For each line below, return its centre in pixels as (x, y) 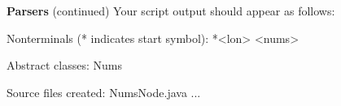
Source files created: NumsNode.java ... (104, 92)
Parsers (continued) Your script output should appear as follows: (171, 11)
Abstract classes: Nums (64, 65)
